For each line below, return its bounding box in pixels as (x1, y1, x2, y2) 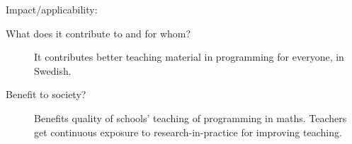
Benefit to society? (6, 87, 86, 102)
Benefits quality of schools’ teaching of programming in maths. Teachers (34, 110, 347, 125)
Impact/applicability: (6, 2, 98, 16)
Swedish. (34, 63, 72, 78)
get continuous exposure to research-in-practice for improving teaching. (34, 124, 342, 139)
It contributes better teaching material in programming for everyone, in (34, 49, 344, 64)
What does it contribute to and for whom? (6, 25, 191, 40)
